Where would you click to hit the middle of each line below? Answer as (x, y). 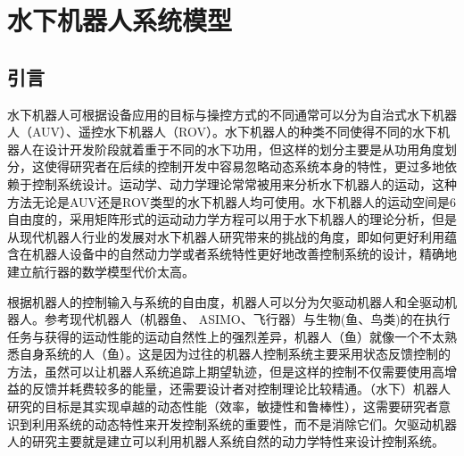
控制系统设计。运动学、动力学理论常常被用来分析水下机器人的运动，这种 (244, 183)
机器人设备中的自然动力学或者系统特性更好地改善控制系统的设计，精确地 (244, 254)
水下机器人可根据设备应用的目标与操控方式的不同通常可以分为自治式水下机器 (232, 114)
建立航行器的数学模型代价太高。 (101, 271)
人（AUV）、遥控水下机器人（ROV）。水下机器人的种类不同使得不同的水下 (223, 132)
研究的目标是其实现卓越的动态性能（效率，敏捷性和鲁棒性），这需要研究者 (223, 406)
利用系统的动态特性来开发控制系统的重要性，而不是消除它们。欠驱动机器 (244, 423)
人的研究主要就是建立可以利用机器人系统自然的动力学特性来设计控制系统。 (226, 441)
